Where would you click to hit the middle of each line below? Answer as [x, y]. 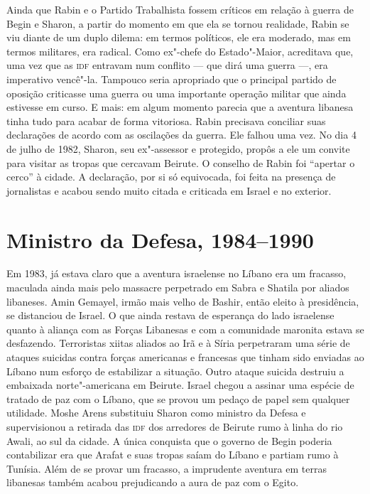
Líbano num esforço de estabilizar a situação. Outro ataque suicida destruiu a [175, 371]
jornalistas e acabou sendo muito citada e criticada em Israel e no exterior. [169, 190]
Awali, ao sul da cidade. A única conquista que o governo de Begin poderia [169, 440]
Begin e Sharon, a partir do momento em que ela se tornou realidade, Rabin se [178, 23]
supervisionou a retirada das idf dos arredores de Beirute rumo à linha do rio [175, 426]
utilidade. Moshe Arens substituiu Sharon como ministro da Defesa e [156, 413]
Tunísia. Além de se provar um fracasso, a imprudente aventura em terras [167, 468]
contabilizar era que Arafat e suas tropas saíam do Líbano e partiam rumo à [173, 455]
